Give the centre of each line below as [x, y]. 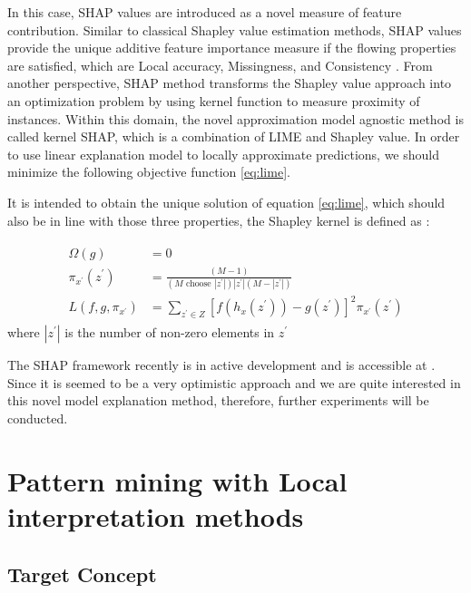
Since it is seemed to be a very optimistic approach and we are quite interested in [234, 382]
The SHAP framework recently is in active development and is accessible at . [221, 365]
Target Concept [82, 574]
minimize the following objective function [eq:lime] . [149, 172]
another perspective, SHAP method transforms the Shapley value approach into [230, 83]
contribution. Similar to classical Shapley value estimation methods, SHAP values [235, 29]
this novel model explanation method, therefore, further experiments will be [218, 400]
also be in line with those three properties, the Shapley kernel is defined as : [219, 220]
